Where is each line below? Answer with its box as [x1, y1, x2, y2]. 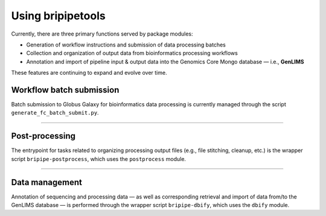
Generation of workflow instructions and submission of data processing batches [26, 41, 226, 48]
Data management [11, 177, 83, 187]
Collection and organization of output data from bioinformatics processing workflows [26, 49, 238, 57]
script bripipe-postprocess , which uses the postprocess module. [11, 155, 187, 162]
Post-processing [11, 131, 75, 141]
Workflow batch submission [11, 84, 120, 95]
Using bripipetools [11, 9, 106, 22]
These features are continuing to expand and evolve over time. [11, 69, 167, 77]
